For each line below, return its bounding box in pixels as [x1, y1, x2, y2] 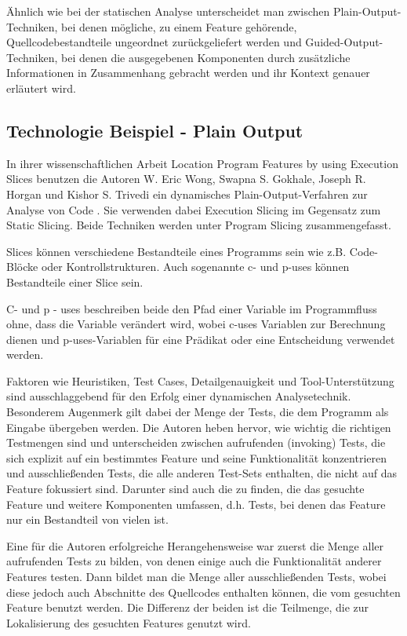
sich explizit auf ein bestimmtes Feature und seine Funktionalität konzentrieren [6, 449, 387, 466]
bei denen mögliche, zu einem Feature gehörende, [60, 18, 297, 35]
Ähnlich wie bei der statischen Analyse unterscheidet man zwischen [6, 3, 330, 19]
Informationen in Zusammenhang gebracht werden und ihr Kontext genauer [6, 64, 370, 81]
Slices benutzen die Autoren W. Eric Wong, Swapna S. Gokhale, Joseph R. [6, 170, 366, 187]
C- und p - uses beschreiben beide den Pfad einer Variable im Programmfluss [6, 300, 377, 316]
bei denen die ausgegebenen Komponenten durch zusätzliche [60, 49, 351, 65]
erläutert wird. [6, 79, 76, 96]
